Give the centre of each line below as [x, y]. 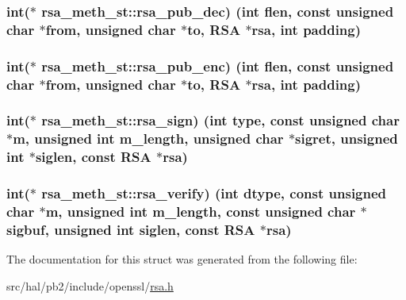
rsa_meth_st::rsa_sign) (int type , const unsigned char [220, 120]
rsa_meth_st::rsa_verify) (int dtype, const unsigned [214, 193]
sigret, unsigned [347, 138]
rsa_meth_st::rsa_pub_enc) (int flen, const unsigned [218, 65]
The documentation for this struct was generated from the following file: [182, 259]
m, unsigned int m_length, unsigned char [148, 138]
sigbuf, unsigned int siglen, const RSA [131, 229]
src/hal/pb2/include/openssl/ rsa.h [90, 285]
